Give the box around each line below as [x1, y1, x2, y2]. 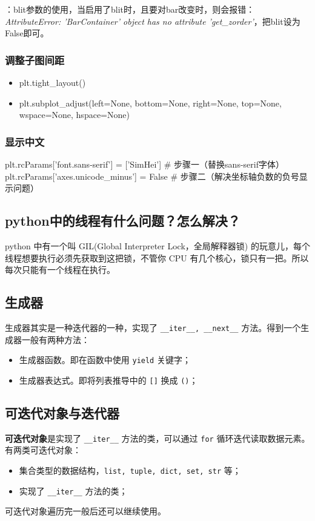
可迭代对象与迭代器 [5, 403, 119, 422]
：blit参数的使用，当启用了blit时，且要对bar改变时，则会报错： [5, 3, 255, 15]
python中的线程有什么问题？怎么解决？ [5, 211, 240, 230]
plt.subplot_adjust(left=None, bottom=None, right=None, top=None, [19, 96, 282, 109]
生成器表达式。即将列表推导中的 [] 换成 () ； [19, 373, 198, 386]
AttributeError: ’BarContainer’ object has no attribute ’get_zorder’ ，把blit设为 [5, 15, 300, 27]
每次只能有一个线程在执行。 [5, 263, 115, 276]
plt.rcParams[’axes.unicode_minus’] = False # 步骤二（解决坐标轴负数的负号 [5, 169, 299, 182]
